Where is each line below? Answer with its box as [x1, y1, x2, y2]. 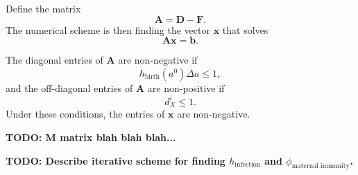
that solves [222, 22, 268, 37]
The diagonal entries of [6, 53, 103, 67]
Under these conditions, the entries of [6, 107, 165, 121]
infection [235, 160, 261, 168]
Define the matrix [6, 1, 81, 15]
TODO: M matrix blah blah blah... [6, 129, 176, 144]
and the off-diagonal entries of [6, 80, 133, 95]
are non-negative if [118, 53, 198, 67]
